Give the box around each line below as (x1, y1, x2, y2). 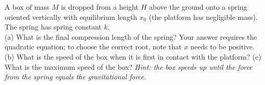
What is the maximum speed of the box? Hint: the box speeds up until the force (5, 61, 253, 72)
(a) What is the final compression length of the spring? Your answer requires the (5, 31, 257, 42)
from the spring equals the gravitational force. (5, 71, 147, 82)
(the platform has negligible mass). (149, 11, 258, 22)
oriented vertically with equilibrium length (5, 11, 137, 22)
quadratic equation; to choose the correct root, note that (5, 41, 182, 52)
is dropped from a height (61, 2, 139, 12)
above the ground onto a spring (149, 2, 247, 12)
